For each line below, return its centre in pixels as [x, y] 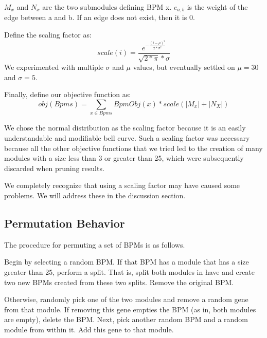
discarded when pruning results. [54, 168]
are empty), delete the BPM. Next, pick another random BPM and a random [126, 319]
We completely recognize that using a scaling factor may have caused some [122, 185]
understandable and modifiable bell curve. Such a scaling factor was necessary [127, 137]
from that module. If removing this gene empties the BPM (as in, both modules [130, 309]
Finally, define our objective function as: [68, 94]
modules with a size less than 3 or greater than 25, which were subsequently [124, 158]
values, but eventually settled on [184, 67]
